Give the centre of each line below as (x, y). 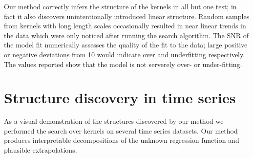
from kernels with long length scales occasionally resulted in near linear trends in (125, 26)
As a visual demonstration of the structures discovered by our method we (114, 121)
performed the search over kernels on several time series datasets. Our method (121, 130)
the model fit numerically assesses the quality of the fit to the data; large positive (126, 45)
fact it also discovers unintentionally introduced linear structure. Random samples (127, 16)
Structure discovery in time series (120, 98)
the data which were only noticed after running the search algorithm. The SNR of (126, 35)
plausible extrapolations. (41, 150)
